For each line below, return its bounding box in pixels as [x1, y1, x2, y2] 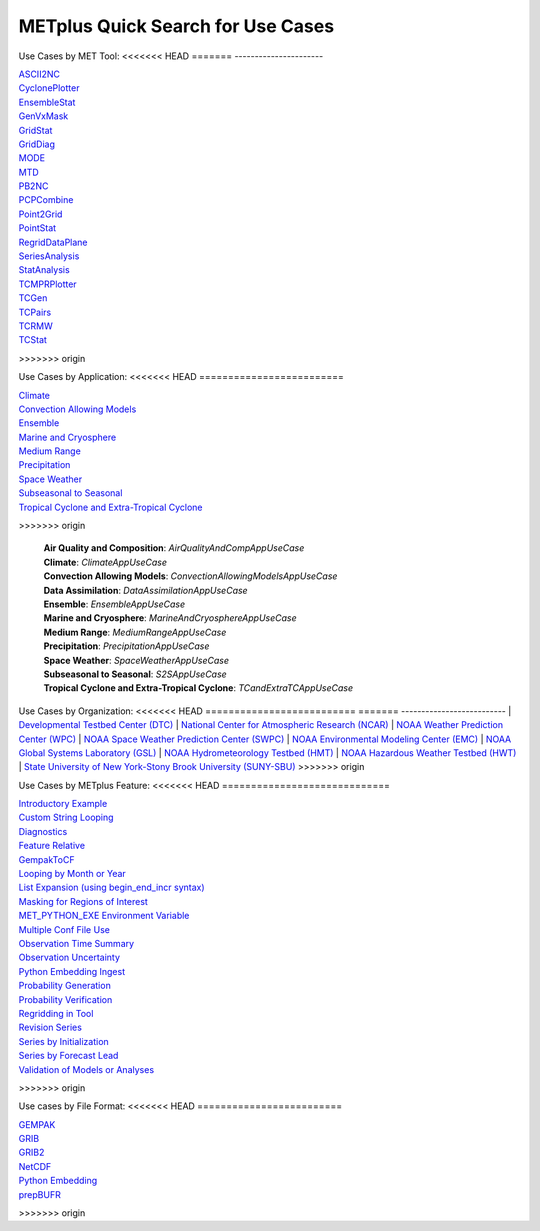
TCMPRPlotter [18, 278, 77, 290]
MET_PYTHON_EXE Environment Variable [18, 910, 190, 922]
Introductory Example [18, 798, 108, 810]
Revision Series [18, 1021, 82, 1034]
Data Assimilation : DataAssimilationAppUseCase [43, 584, 249, 596]
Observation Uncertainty [18, 951, 120, 964]
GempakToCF [18, 853, 75, 865]
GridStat [18, 124, 53, 136]
